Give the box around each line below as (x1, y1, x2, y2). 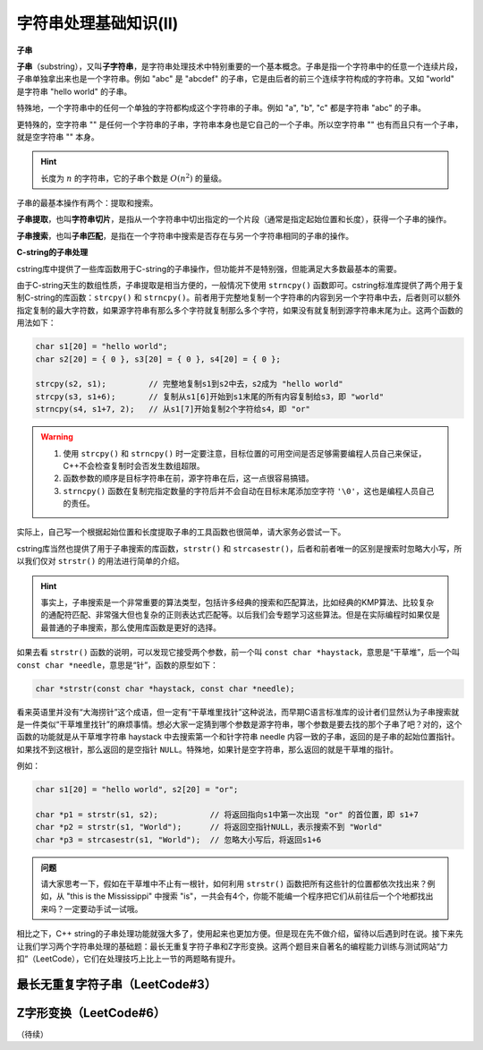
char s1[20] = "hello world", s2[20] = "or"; (35, 784, 239, 795)
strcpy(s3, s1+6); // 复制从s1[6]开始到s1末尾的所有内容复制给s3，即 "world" (35, 391, 385, 402)
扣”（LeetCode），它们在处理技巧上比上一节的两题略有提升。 (16, 953, 241, 964)
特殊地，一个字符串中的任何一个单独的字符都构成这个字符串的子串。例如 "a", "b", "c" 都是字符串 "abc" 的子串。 (16, 103, 427, 114)
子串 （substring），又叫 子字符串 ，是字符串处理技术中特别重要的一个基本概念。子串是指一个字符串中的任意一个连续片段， (16, 61, 462, 72)
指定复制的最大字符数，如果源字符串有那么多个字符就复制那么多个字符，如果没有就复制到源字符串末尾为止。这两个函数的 (16, 304, 463, 315)
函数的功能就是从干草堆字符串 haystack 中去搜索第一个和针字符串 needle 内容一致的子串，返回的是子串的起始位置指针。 (16, 731, 460, 742)
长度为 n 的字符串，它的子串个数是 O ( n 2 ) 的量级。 (40, 172, 227, 184)
